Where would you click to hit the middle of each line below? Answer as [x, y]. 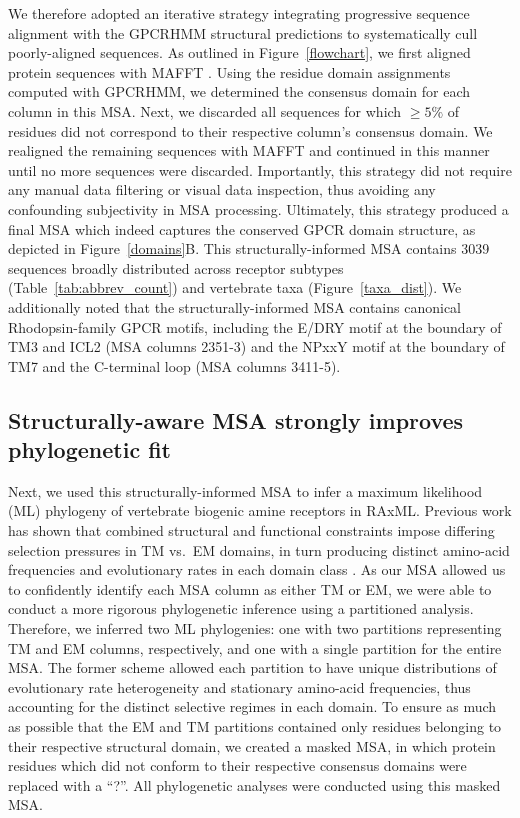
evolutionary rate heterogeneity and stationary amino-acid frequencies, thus [239, 686]
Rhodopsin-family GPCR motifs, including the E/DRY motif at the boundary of [255, 326]
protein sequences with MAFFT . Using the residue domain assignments [229, 71]
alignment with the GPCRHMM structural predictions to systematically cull [243, 32]
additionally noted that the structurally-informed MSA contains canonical [235, 306]
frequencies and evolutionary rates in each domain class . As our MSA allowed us [257, 569]
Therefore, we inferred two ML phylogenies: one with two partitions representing [255, 628]
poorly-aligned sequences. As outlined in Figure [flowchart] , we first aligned [239, 52]
